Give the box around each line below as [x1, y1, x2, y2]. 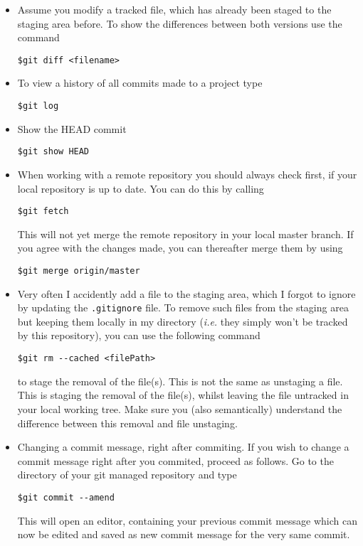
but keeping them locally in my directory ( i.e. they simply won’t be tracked [17, 314, 348, 328]
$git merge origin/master [17, 265, 140, 276]
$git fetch [17, 206, 69, 217]
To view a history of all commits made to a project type [17, 75, 263, 90]
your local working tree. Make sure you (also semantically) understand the [17, 401, 342, 416]
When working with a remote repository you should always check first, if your [17, 166, 357, 181]
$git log [17, 101, 59, 112]
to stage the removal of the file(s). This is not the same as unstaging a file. [17, 373, 343, 388]
